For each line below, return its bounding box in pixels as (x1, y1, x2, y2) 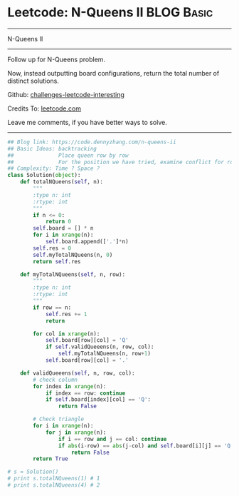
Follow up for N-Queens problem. (7, 55, 105, 64)
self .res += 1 (45, 310, 87, 318)
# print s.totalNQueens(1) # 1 (7, 475, 100, 482)
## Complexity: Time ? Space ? (7, 165, 100, 172)
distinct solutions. (7, 76, 59, 85)
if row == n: (33, 304, 72, 311)
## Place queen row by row (7, 151, 129, 159)
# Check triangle (33, 415, 84, 423)
